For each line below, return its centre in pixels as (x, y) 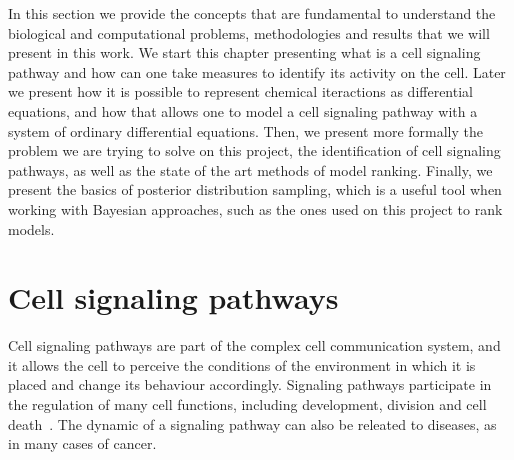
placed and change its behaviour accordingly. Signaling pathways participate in (250, 384)
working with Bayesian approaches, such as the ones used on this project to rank (255, 208)
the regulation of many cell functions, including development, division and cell (247, 404)
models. (31, 228)
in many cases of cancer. (82, 443)
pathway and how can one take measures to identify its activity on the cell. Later (257, 71)
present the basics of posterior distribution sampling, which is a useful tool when (255, 189)
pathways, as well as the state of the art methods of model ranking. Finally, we (250, 169)
